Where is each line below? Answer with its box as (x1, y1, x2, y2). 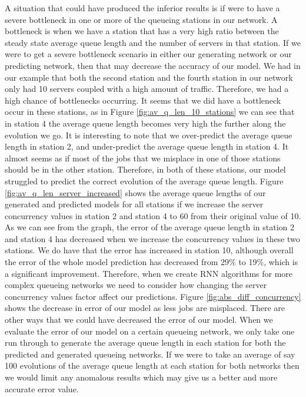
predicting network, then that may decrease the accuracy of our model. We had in (5, 59, 301, 71)
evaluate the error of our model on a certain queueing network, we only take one (5, 325, 295, 337)
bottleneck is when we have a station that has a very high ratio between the (5, 25, 279, 37)
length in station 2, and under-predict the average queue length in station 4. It (5, 140, 289, 153)
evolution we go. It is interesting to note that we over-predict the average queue (5, 128, 292, 141)
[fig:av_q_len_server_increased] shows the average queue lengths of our (5, 186, 266, 198)
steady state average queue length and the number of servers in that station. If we (5, 36, 301, 48)
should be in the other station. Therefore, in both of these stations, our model (5, 163, 286, 176)
